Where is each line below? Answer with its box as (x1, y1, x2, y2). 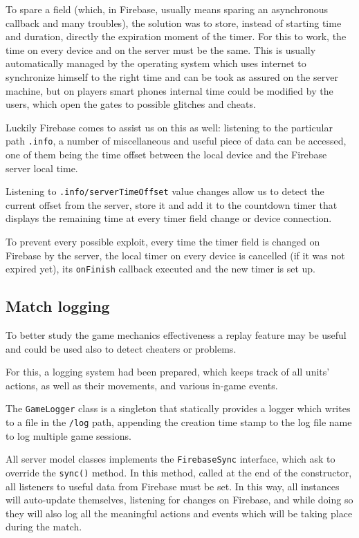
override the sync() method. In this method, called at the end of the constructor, (6, 465, 352, 480)
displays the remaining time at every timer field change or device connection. (6, 211, 332, 225)
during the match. (6, 519, 82, 534)
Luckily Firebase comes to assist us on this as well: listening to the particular (6, 120, 333, 134)
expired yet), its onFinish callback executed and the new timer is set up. (6, 261, 316, 276)
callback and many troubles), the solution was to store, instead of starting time (6, 15, 342, 30)
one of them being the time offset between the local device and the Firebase (6, 147, 327, 161)
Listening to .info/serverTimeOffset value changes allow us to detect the (6, 184, 324, 198)
